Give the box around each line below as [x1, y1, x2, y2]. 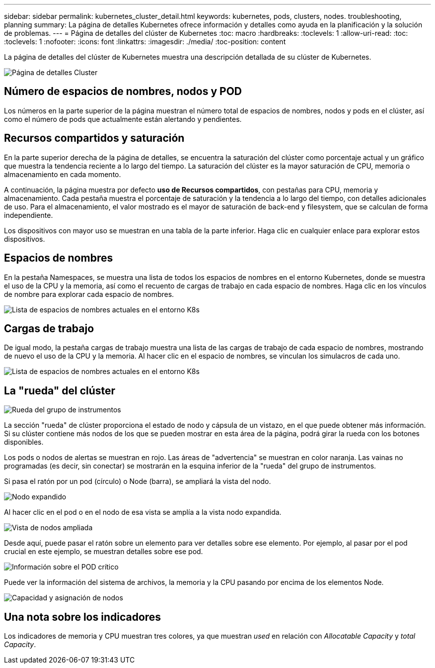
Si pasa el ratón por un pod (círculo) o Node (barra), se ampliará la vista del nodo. [4, 477, 271, 486]
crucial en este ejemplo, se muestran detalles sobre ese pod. [4, 547, 203, 556]
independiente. [4, 210, 53, 219]
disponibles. [4, 438, 44, 447]
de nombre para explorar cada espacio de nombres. [4, 289, 174, 298]
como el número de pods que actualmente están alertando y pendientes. [4, 114, 242, 123]
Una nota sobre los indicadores [4, 610, 161, 623]
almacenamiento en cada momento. [4, 170, 121, 179]
